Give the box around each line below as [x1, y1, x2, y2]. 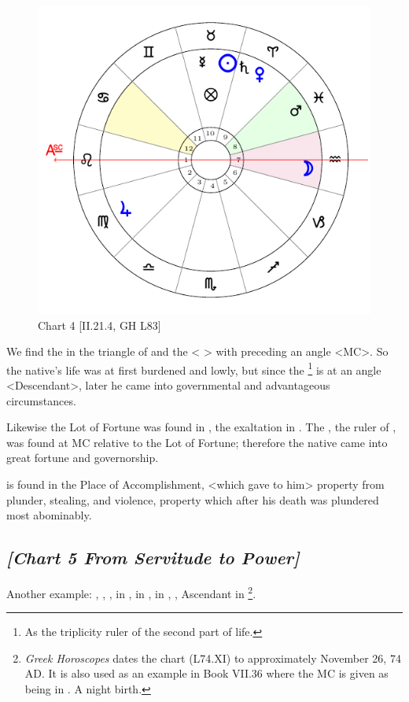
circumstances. [6, 392, 76, 408]
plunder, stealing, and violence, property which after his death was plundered [6, 491, 379, 508]
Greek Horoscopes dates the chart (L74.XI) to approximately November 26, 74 [24, 649, 401, 666]
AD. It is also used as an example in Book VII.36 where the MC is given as [24, 665, 389, 682]
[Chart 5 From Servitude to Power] [6, 545, 300, 570]
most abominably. [6, 507, 92, 523]
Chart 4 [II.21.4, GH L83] [38, 316, 161, 333]
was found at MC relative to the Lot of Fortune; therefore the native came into [6, 434, 388, 450]
